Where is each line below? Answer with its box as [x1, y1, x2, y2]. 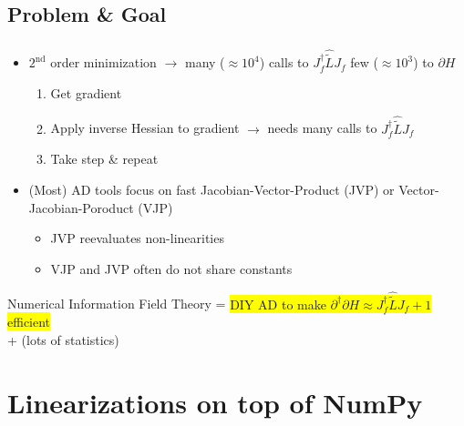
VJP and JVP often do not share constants [50, 259, 293, 278]
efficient [7, 312, 51, 331]
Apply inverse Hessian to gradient [50, 118, 240, 137]
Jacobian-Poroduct [28, 198, 134, 217]
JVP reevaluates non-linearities [50, 228, 224, 248]
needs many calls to [267, 118, 377, 137]
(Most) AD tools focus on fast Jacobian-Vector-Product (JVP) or [28, 179, 395, 198]
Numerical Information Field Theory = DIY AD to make [7, 294, 326, 313]
